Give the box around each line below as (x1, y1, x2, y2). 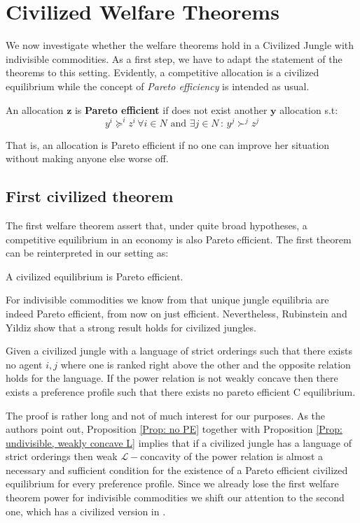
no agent (6, 357, 43, 371)
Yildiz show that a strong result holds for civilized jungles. (6, 320, 256, 334)
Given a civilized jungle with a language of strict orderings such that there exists (6, 343, 352, 358)
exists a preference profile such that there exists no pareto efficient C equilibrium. (6, 384, 356, 399)
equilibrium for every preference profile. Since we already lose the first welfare (6, 476, 339, 491)
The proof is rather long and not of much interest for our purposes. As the (6, 408, 326, 422)
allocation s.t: (279, 102, 338, 117)
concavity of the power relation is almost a (140, 449, 324, 464)
